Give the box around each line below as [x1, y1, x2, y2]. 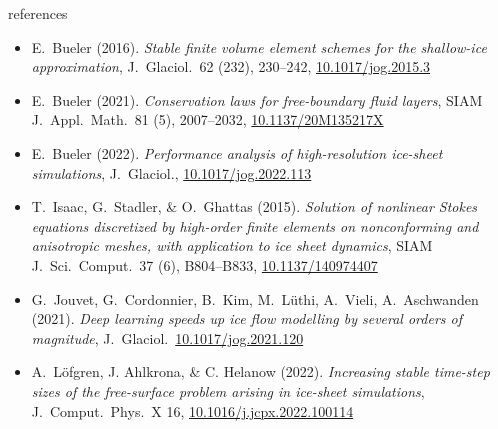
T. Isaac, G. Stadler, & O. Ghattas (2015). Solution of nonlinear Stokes [31, 196, 478, 217]
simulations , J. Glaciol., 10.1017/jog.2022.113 [31, 162, 312, 183]
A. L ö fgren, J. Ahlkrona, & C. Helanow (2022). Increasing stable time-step [31, 361, 490, 382]
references [8, 3, 68, 23]
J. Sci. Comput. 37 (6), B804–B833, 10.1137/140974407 [31, 254, 378, 275]
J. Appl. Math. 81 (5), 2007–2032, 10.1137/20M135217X [31, 109, 384, 130]
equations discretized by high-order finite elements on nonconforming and [31, 215, 479, 236]
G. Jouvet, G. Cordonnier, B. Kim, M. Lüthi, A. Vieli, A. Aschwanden [31, 288, 479, 309]
